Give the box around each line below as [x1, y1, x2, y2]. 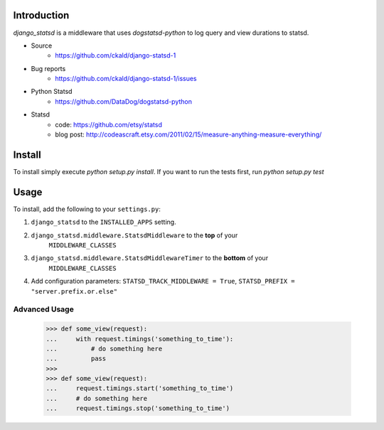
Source [31, 41, 53, 50]
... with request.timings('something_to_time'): [46, 335, 234, 343]
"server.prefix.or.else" [31, 287, 117, 295]
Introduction [13, 9, 70, 21]
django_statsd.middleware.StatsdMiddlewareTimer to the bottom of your [31, 254, 269, 262]
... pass [46, 355, 107, 362]
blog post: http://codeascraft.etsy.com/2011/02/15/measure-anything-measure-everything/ [55, 130, 322, 139]
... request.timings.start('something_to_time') [46, 385, 234, 392]
